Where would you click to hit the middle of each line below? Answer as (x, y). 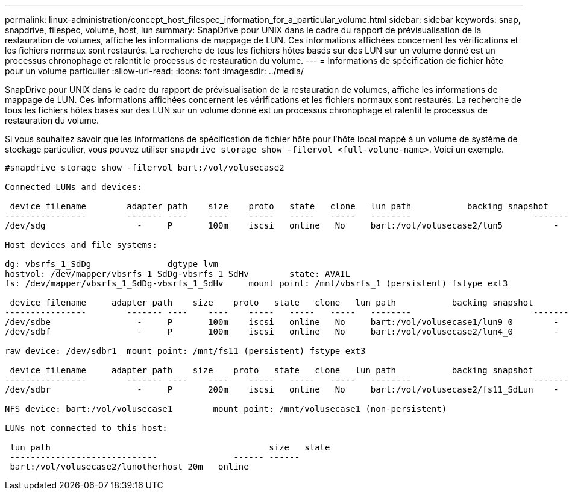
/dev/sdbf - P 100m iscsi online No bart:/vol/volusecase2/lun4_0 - (282, 332)
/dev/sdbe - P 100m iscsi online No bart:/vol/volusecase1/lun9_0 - (282, 322)
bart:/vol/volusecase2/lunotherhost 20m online (129, 467)
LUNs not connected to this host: (86, 428)
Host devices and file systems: (81, 245)
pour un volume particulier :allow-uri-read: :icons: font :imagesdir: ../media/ (155, 71)
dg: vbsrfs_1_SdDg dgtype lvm (112, 264)
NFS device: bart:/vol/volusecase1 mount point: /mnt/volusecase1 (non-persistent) (226, 409)
